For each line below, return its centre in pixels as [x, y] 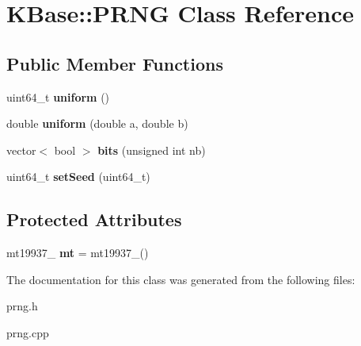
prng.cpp [28, 332]
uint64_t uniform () [58, 96]
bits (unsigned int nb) [152, 150]
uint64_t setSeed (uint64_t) [78, 177]
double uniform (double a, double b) [97, 123]
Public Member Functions [115, 63]
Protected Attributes [94, 219]
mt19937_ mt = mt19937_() [78, 253]
